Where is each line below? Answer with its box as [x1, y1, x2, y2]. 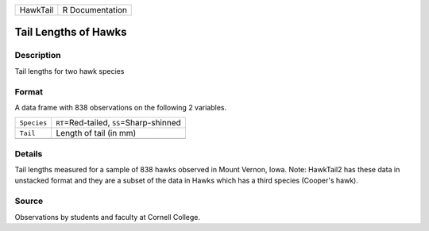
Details [14, 148, 43, 159]
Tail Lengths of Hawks [14, 25, 127, 39]
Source [14, 195, 44, 206]
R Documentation [62, 5, 127, 15]
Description [14, 50, 61, 61]
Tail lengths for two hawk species [14, 66, 125, 75]
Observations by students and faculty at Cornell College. [14, 212, 201, 221]
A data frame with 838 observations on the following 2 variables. [14, 102, 226, 112]
